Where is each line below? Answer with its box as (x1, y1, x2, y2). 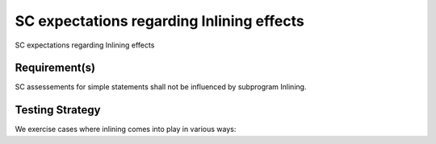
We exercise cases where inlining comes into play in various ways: (15, 125, 237, 134)
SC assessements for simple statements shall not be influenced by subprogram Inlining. (15, 82, 307, 92)
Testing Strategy (15, 103, 101, 117)
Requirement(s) (15, 61, 96, 75)
